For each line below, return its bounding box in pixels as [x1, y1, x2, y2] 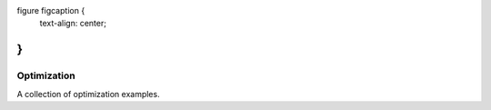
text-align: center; [39, 18, 106, 29]
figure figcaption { [16, 5, 85, 15]
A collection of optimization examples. [16, 88, 160, 99]
